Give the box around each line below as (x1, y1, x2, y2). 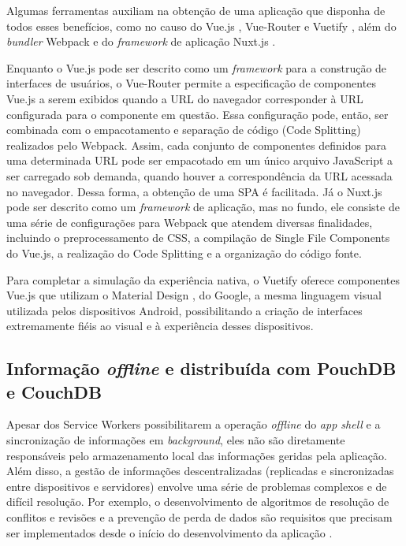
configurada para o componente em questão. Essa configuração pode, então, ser (6, 106, 389, 122)
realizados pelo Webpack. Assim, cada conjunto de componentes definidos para (6, 136, 386, 153)
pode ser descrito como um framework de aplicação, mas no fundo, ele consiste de (6, 199, 400, 215)
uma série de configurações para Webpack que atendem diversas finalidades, (6, 214, 373, 230)
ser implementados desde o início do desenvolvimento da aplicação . (6, 524, 333, 540)
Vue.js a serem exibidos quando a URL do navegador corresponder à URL (6, 90, 363, 106)
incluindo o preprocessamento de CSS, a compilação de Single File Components (6, 229, 390, 246)
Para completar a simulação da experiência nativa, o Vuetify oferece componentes (6, 271, 400, 288)
